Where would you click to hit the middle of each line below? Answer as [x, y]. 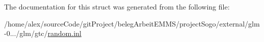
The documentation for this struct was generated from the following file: [117, 6]
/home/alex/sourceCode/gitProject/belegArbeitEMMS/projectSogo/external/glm [132, 23]
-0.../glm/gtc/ [26, 33]
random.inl [64, 33]
